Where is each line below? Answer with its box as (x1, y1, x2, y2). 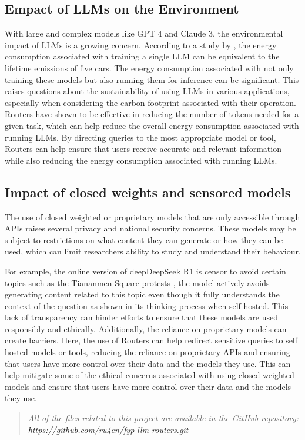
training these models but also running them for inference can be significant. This (5, 73, 299, 85)
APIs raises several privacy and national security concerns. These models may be (5, 222, 296, 234)
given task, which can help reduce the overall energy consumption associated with (5, 119, 299, 131)
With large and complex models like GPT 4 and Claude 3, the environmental (5, 27, 283, 39)
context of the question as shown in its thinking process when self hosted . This (5, 299, 289, 312)
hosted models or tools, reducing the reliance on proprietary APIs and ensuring (5, 346, 290, 358)
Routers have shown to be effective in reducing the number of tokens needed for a (5, 108, 299, 120)
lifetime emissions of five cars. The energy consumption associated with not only (5, 61, 294, 74)
